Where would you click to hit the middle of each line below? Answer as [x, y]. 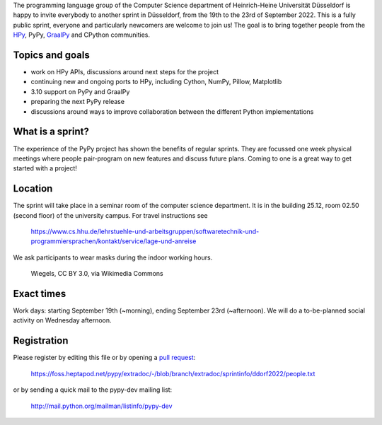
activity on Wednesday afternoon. [63, 320]
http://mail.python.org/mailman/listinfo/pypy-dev [102, 406]
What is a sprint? [51, 132]
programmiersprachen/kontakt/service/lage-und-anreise [114, 241]
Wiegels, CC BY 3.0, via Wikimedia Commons [97, 274]
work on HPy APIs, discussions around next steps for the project [125, 72]
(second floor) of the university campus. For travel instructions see [110, 215]
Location [33, 188]
